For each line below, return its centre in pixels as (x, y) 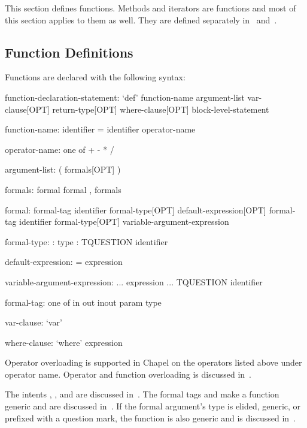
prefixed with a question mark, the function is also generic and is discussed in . (150, 418)
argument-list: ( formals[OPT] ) (63, 169)
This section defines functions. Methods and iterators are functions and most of (151, 8)
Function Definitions (69, 52)
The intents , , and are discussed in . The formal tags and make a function (142, 394)
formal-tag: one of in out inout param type (83, 302)
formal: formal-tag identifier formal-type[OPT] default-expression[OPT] (136, 210)
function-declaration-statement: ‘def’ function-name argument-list (125, 97)
